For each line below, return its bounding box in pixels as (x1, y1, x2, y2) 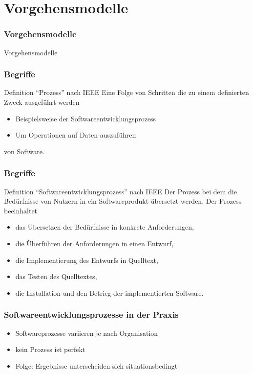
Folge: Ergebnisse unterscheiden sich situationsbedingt (15, 360, 178, 371)
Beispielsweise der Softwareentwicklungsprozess (15, 113, 156, 123)
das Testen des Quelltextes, (15, 271, 97, 281)
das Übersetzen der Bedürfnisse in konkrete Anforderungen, (15, 222, 194, 232)
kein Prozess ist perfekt (15, 344, 85, 354)
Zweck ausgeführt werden (4, 97, 80, 107)
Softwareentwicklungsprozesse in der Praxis (4, 308, 179, 321)
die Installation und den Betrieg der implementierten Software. (15, 287, 204, 298)
